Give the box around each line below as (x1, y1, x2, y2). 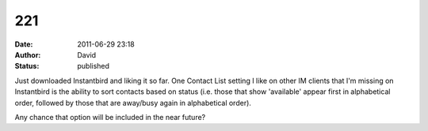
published (77, 62, 110, 71)
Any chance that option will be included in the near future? (14, 112, 206, 122)
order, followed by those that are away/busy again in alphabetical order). (14, 98, 251, 107)
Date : (14, 39, 33, 49)
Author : (14, 50, 41, 59)
